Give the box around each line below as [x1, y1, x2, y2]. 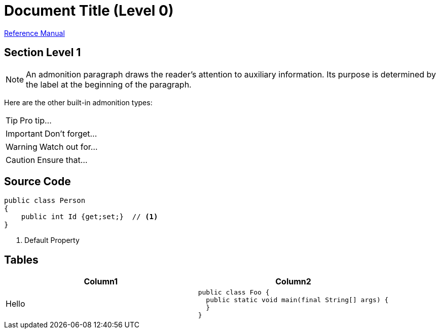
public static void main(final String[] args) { [206, 296, 389, 304]
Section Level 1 [4, 46, 81, 59]
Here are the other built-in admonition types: [4, 98, 153, 107]
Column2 [275, 276, 311, 287]
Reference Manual [4, 28, 65, 37]
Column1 [84, 276, 118, 287]
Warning [6, 141, 38, 152]
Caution [6, 154, 35, 165]
